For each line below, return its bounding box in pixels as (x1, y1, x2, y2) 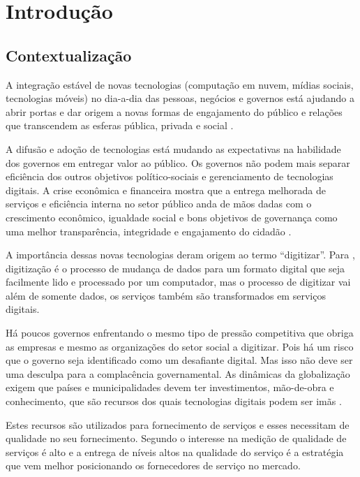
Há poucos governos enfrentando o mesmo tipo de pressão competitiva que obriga (6, 325, 354, 340)
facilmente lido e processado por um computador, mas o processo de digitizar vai (6, 274, 351, 289)
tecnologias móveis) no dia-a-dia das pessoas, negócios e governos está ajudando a (6, 91, 355, 105)
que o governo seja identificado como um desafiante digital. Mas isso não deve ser (6, 353, 353, 367)
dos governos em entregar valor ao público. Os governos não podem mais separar (6, 155, 350, 170)
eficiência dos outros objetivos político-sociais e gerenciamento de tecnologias (6, 169, 333, 184)
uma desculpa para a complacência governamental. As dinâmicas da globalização (6, 366, 350, 381)
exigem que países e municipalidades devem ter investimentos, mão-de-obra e (6, 380, 334, 395)
